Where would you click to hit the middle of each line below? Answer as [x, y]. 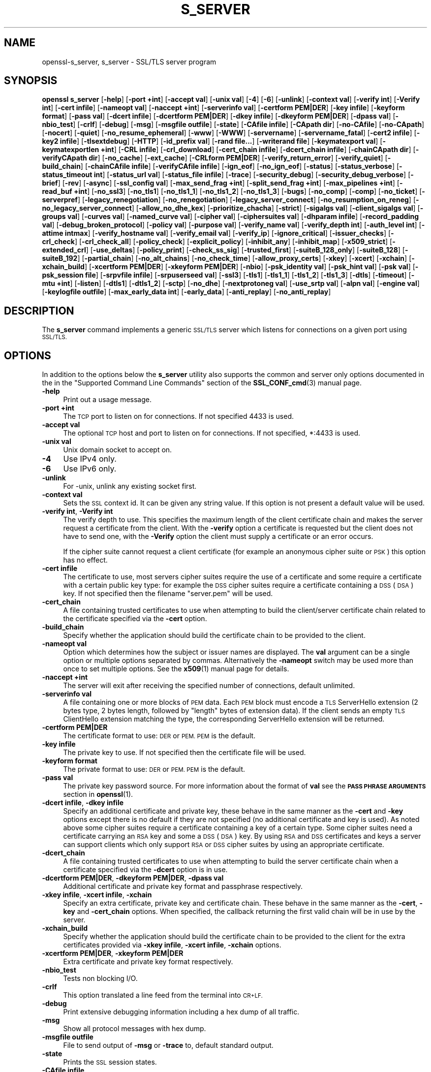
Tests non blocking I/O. [100, 978]
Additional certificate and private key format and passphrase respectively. [183, 886]
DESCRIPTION [39, 311]
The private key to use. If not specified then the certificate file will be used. [185, 753]
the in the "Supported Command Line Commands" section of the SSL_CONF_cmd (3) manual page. [202, 383]
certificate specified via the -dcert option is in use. [145, 870]
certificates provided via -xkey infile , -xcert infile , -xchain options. [172, 945]
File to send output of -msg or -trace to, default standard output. [168, 1045]
